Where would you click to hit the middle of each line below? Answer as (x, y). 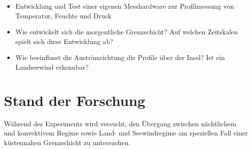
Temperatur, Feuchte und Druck (63, 15)
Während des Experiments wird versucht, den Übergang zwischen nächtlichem (120, 123)
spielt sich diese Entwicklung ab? (64, 41)
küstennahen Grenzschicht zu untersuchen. (67, 142)
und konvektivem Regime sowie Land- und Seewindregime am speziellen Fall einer (126, 133)
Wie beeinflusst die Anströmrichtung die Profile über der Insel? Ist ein (120, 57)
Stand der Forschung (75, 100)
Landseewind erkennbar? (52, 67)
